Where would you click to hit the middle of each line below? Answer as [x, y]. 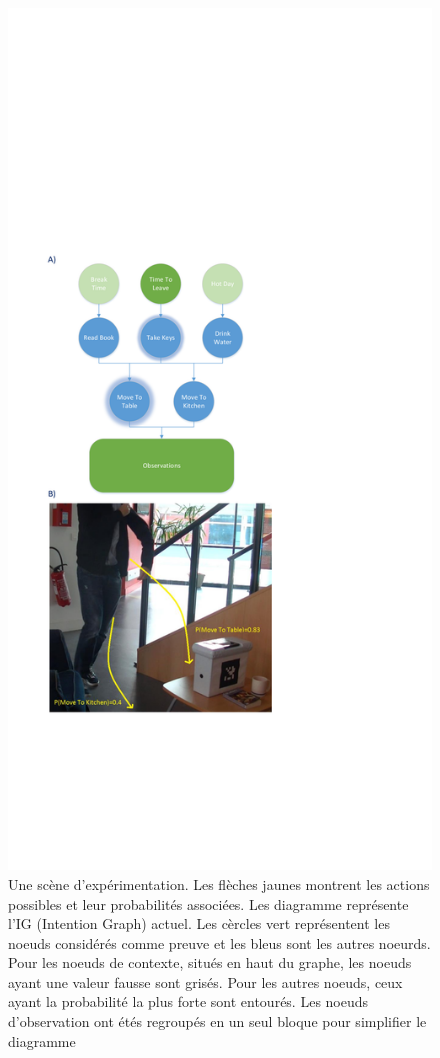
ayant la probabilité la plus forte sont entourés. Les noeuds [188, 1001]
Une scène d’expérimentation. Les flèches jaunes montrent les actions [219, 883]
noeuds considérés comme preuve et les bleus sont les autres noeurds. [219, 942]
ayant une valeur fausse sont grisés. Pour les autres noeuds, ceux [205, 981]
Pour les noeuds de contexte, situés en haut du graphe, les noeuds [210, 962]
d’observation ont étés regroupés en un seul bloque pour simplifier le [217, 1021]
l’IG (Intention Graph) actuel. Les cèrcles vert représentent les [199, 923]
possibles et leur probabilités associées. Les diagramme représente [208, 903]
